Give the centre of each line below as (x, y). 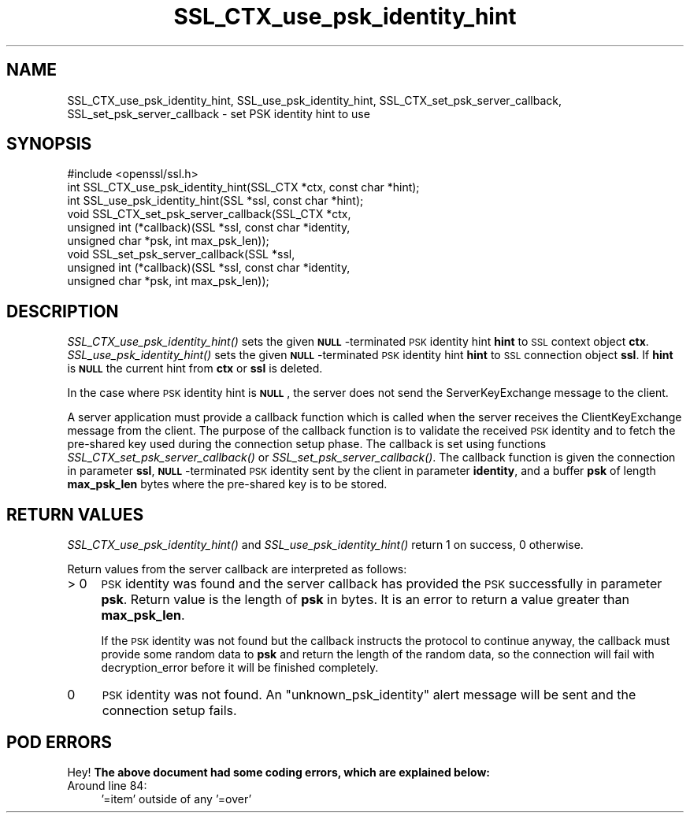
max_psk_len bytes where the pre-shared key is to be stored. (227, 484)
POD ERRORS (59, 742)
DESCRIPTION (63, 311)
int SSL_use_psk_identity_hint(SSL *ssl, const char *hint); (215, 201)
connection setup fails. (169, 711)
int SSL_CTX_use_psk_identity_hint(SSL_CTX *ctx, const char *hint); (243, 187)
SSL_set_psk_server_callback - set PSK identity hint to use (219, 113)
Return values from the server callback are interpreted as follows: (237, 569)
